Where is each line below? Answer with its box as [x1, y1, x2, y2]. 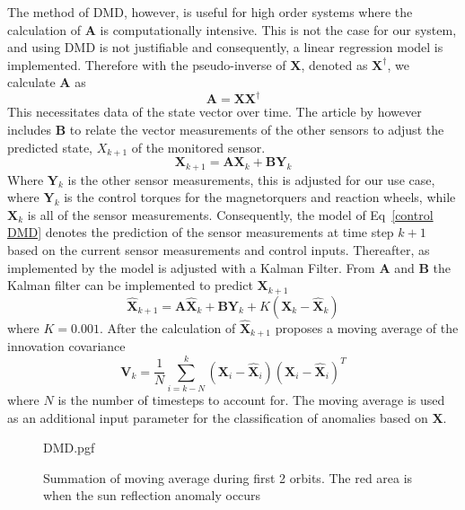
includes [7, 120, 52, 139]
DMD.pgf [43, 438, 95, 457]
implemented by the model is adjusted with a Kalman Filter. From [7, 258, 375, 277]
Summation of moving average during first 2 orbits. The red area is [43, 468, 413, 487]
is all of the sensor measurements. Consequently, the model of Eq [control [27, 205, 434, 224]
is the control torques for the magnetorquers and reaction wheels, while [64, 188, 456, 207]
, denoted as [301, 55, 368, 74]
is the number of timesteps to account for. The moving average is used [57, 390, 445, 409]
